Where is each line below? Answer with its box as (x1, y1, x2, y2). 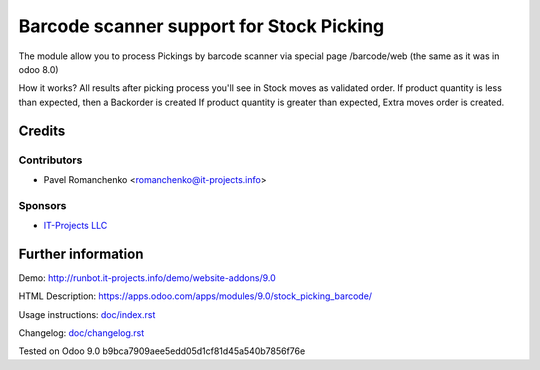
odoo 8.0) (18, 63, 59, 75)
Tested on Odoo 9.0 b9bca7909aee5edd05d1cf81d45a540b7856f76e (18, 345, 306, 357)
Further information (18, 245, 144, 262)
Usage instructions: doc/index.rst (18, 308, 156, 320)
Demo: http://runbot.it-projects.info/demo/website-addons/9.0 (18, 271, 277, 284)
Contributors (18, 153, 83, 167)
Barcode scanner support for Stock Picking (18, 15, 385, 37)
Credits (18, 122, 66, 139)
